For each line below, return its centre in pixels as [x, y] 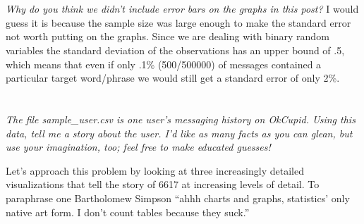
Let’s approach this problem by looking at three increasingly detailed [155, 170]
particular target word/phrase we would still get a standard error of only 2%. [173, 78]
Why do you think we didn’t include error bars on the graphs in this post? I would [182, 9]
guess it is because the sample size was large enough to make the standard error [178, 22]
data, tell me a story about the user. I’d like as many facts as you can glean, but [179, 133]
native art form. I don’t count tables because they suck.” [128, 212]
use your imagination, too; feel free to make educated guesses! [138, 147]
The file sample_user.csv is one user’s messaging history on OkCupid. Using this [181, 119]
